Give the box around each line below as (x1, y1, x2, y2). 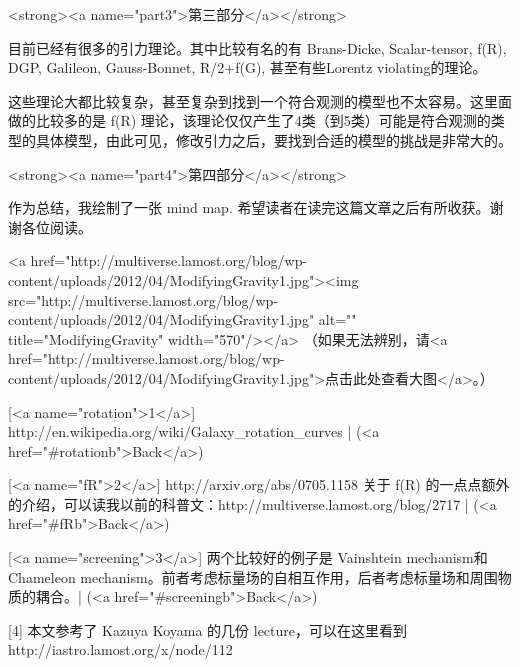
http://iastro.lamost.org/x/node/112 (8, 639, 233, 660)
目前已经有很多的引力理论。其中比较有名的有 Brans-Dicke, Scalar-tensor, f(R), (8, 37, 507, 58)
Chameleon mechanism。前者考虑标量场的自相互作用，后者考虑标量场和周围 (8, 566, 498, 587)
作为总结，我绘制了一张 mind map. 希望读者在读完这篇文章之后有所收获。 (8, 197, 490, 218)
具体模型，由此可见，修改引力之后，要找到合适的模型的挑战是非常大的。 (35, 129, 512, 150)
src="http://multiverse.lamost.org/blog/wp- (8, 289, 279, 310)
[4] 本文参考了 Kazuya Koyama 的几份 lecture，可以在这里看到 (8, 619, 408, 640)
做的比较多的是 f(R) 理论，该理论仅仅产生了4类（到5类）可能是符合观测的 (8, 110, 491, 131)
